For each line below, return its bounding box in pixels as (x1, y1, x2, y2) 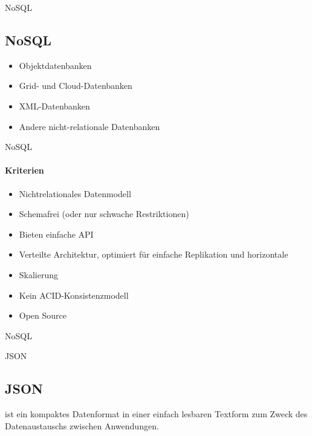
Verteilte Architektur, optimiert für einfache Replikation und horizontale (19, 248, 288, 261)
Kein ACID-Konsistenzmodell (19, 288, 129, 301)
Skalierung (19, 268, 59, 281)
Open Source (19, 309, 67, 322)
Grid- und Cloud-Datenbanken (19, 79, 132, 92)
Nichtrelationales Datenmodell (19, 187, 131, 200)
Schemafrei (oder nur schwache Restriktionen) (19, 207, 189, 220)
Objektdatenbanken (19, 59, 92, 71)
